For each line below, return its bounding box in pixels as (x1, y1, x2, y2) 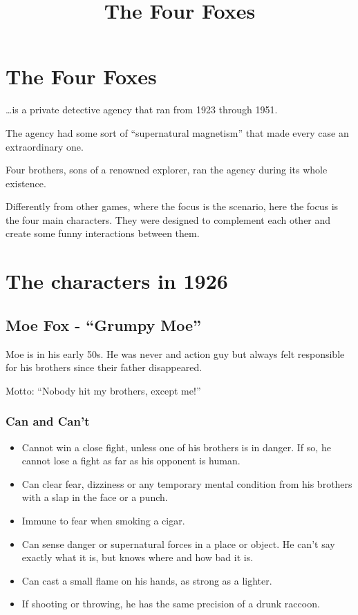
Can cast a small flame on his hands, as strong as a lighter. (21, 573, 272, 587)
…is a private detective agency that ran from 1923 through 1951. (6, 102, 278, 117)
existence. (6, 176, 46, 190)
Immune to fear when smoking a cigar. (21, 513, 185, 528)
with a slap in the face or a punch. (21, 490, 168, 504)
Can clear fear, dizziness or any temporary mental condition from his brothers (21, 476, 352, 491)
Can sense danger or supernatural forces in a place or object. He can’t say (21, 536, 335, 551)
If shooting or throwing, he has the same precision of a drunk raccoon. (21, 596, 320, 611)
